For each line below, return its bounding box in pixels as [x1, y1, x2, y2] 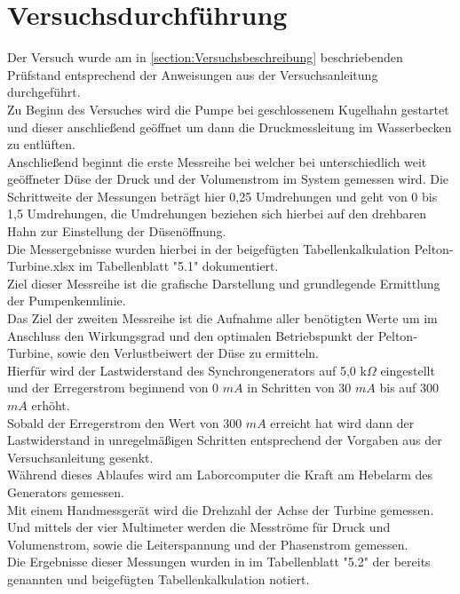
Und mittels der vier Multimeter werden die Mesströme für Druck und [7, 518, 391, 536]
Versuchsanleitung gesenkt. [7, 447, 154, 466]
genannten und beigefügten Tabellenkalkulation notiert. [7, 569, 310, 588]
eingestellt [380, 360, 435, 379]
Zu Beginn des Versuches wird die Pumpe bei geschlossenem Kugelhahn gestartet [7, 99, 449, 118]
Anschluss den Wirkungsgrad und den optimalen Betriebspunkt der [7, 326, 375, 345]
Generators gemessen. [7, 482, 124, 501]
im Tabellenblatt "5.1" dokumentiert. [78, 257, 279, 275]
